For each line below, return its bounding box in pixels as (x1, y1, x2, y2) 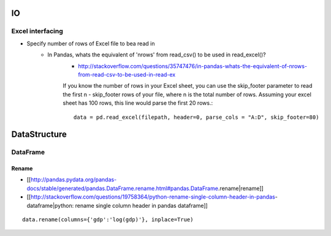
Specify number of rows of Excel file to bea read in (26, 40, 155, 47)
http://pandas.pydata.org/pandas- (31, 176, 117, 183)
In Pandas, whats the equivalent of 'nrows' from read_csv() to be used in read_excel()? (47, 51, 266, 58)
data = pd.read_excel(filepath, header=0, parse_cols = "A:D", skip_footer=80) (74, 113, 319, 121)
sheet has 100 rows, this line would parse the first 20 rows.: (63, 99, 213, 107)
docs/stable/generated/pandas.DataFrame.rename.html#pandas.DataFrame (26, 185, 219, 192)
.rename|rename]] (218, 185, 264, 192)
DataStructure (11, 129, 67, 140)
